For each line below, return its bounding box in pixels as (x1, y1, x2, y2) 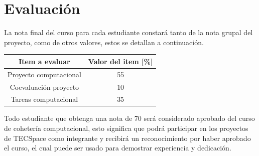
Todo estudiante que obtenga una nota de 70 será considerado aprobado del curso (4, 113, 255, 123)
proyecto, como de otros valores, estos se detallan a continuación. (4, 37, 204, 47)
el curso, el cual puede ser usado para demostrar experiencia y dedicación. (4, 142, 231, 153)
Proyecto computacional (8, 69, 81, 79)
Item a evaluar (19, 56, 70, 66)
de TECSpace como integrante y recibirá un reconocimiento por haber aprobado (4, 132, 251, 143)
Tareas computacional (11, 94, 78, 104)
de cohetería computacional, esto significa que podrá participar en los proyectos (4, 123, 248, 133)
